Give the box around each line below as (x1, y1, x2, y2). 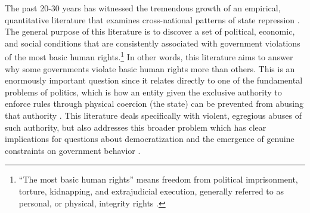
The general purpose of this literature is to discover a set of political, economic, (5, 25, 295, 38)
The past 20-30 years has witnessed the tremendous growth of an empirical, (5, 2, 281, 14)
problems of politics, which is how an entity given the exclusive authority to (5, 85, 282, 98)
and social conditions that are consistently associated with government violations (5, 36, 300, 49)
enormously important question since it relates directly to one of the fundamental (5, 74, 303, 87)
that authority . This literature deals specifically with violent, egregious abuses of (5, 109, 302, 121)
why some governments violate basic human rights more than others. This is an (5, 62, 295, 75)
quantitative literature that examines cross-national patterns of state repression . (5, 13, 300, 26)
